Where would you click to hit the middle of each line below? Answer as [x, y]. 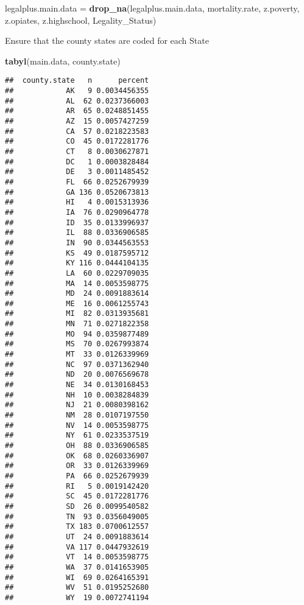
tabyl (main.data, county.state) [63, 61]
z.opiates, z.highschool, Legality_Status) [81, 20]
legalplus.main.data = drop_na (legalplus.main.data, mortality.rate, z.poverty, [152, 8]
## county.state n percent [77, 81]
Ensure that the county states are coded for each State [107, 40]
